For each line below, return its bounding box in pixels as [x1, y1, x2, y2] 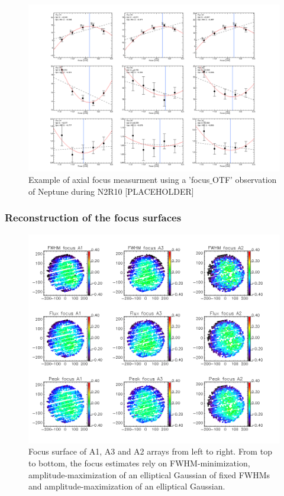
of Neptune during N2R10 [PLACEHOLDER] [28, 185, 194, 197]
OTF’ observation [212, 173, 277, 186]
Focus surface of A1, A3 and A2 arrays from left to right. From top [28, 445, 272, 458]
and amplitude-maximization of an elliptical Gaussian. [28, 480, 225, 492]
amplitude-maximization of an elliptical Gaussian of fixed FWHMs [28, 468, 270, 481]
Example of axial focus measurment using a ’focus [28, 173, 210, 186]
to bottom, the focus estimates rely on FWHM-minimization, [28, 457, 250, 469]
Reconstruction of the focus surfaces [5, 210, 182, 225]
